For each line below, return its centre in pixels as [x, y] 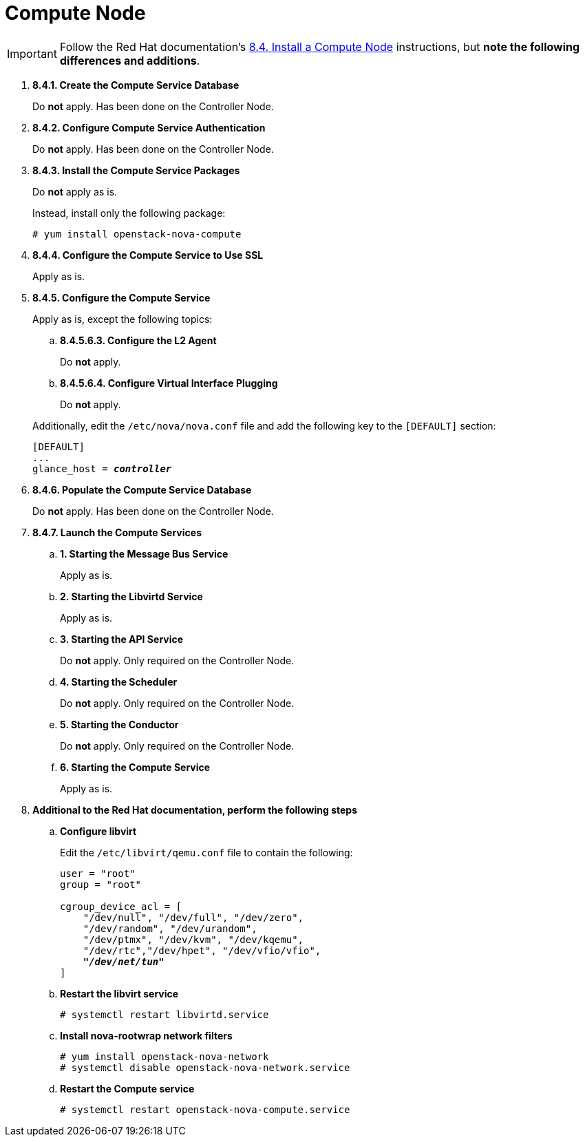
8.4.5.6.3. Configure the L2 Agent [138, 340]
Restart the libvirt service [119, 993]
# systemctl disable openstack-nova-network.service [205, 1067]
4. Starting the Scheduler [119, 681]
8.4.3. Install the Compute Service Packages [136, 170]
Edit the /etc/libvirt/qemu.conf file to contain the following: [206, 852]
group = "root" [101, 884]
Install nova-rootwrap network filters [146, 1035]
